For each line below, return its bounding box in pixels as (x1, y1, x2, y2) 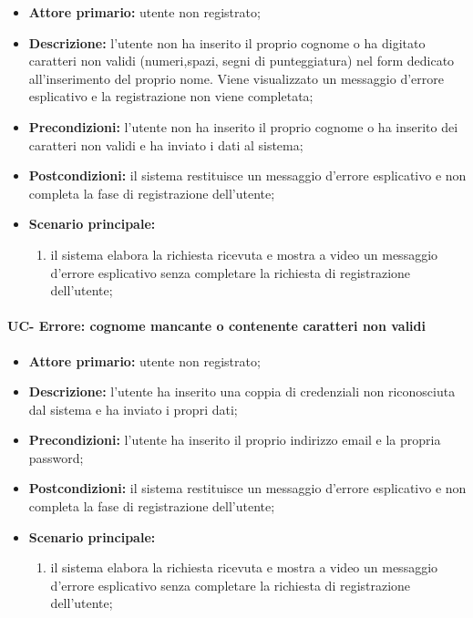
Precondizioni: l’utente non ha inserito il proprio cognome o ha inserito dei (28, 117, 458, 136)
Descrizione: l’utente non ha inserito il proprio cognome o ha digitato (28, 33, 426, 52)
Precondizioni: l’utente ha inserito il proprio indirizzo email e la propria (28, 430, 441, 449)
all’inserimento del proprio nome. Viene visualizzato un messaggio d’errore (28, 68, 444, 88)
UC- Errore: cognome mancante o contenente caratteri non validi (7, 316, 427, 335)
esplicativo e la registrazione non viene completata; (28, 87, 314, 106)
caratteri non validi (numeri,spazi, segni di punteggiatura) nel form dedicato (28, 51, 455, 70)
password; (28, 448, 84, 467)
